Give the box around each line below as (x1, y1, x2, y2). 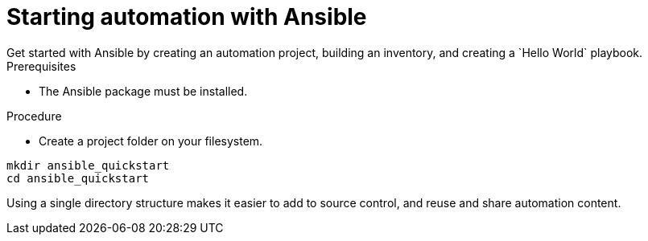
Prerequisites (6, 59, 76, 73)
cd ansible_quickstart (6, 171, 150, 185)
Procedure (6, 108, 62, 123)
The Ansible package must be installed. (39, 84, 248, 98)
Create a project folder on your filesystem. (39, 133, 263, 148)
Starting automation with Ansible (6, 3, 367, 31)
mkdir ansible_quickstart (6, 158, 170, 172)
